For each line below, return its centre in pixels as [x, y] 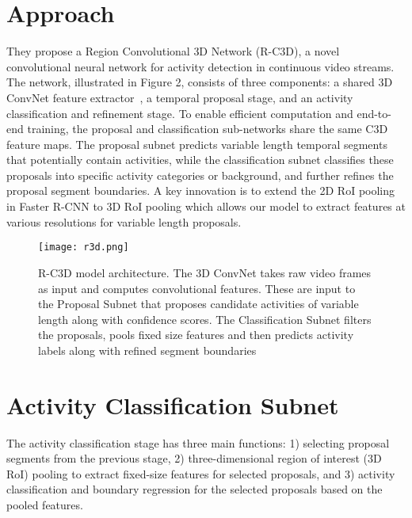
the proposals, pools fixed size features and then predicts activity [196, 335]
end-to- [374, 113]
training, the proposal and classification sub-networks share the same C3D [208, 129]
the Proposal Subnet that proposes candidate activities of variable [198, 304]
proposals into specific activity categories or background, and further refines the [200, 175]
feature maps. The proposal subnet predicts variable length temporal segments [197, 144]
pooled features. [45, 504]
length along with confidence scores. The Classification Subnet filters [205, 319]
